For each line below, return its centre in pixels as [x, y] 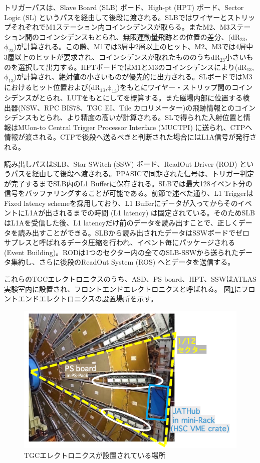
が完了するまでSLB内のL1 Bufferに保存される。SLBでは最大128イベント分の [128, 183]
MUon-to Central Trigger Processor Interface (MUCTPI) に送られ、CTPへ [135, 127]
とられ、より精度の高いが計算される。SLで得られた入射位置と [141, 117]
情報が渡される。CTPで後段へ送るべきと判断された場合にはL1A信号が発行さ [130, 137]
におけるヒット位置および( [48, 87]
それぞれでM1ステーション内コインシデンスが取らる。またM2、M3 [120, 27]
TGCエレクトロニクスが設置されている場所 [95, 455]
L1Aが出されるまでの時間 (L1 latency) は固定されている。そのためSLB [140, 213]
